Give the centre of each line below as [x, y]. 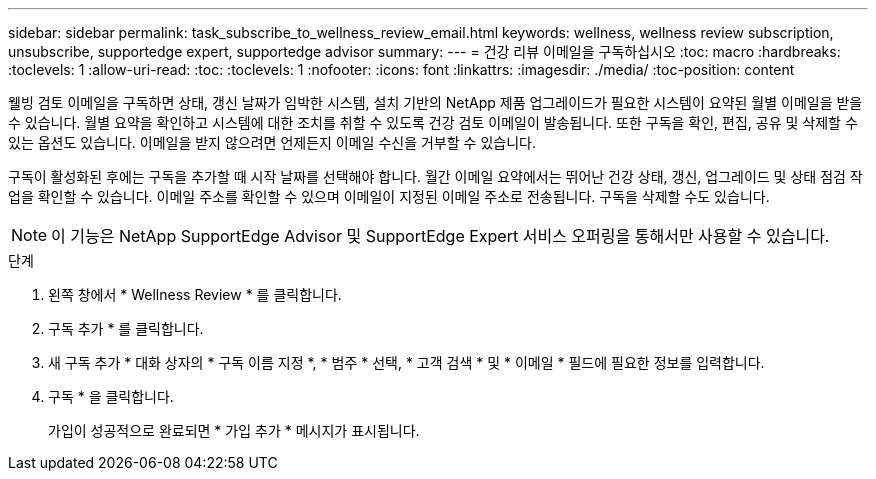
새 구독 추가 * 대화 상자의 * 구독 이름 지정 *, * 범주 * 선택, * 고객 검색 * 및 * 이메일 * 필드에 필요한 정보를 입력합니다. [406, 362]
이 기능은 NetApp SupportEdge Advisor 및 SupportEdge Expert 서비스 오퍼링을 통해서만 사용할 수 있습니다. [440, 236]
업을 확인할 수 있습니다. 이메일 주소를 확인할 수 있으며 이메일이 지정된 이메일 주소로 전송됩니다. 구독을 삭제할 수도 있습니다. [389, 196]
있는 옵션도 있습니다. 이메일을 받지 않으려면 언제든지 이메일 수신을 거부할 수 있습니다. [272, 142]
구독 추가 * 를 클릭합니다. [126, 328]
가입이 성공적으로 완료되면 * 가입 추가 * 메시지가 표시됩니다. [234, 430]
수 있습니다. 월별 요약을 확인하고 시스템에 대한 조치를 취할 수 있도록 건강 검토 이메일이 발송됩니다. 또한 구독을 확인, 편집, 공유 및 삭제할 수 [433, 122]
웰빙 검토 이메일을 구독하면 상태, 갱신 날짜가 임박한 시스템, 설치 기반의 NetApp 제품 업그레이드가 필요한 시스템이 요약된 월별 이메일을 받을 [435, 102]
